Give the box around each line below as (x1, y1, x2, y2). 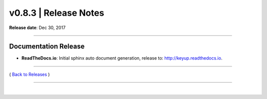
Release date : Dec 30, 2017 (9, 25, 66, 31)
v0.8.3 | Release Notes (9, 7, 104, 18)
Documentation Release (9, 42, 85, 51)
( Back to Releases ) (9, 71, 50, 77)
